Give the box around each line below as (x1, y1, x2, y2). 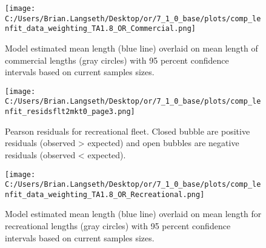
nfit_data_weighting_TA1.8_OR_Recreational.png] (5, 190, 205, 199)
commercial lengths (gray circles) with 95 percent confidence (5, 53, 229, 66)
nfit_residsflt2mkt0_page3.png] (5, 107, 135, 116)
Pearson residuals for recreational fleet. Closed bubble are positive (5, 124, 250, 137)
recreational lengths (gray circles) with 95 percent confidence (5, 220, 231, 232)
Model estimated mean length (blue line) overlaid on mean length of (5, 41, 258, 54)
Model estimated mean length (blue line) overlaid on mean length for (5, 207, 262, 220)
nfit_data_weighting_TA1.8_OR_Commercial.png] (5, 24, 196, 33)
